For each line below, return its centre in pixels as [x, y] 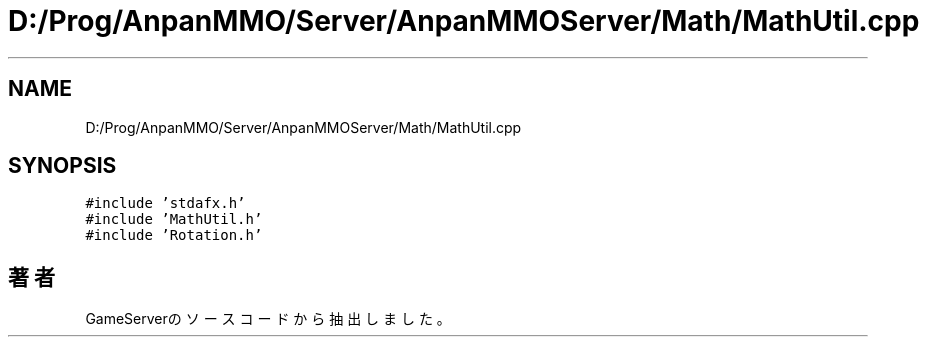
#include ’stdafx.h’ [165, 203]
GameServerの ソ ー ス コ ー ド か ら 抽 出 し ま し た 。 [268, 319]
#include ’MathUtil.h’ [174, 219]
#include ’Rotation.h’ [174, 235]
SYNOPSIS [62, 166]
